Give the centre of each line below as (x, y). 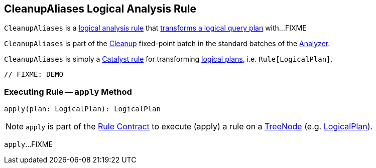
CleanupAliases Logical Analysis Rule (100, 9)
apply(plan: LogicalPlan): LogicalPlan (82, 109)
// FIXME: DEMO (34, 74)
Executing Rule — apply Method (68, 92)
